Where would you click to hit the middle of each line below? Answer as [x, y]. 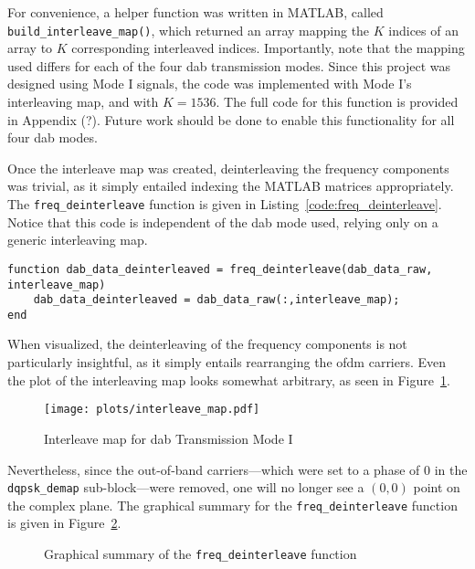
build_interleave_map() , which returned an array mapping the [189, 30]
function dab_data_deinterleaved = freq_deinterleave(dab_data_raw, [220, 269]
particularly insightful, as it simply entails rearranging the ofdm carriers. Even [227, 362]
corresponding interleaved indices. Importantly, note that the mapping [268, 48]
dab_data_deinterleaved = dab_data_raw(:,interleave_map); [216, 300]
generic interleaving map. [78, 240]
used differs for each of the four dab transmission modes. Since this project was [229, 65]
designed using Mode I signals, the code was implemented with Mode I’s [210, 84]
